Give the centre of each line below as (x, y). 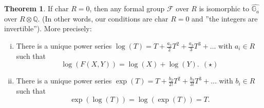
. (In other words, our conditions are (95, 18)
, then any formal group (127, 8)
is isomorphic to (224, 8)
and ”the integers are (225, 18)
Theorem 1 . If (29, 8)
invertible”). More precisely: (48, 28)
